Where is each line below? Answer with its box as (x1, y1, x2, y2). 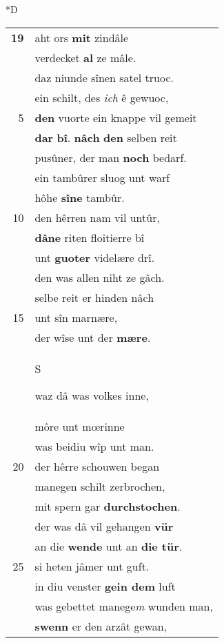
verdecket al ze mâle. (34, 49, 136, 65)
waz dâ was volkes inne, (34, 387, 149, 403)
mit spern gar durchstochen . (34, 498, 181, 514)
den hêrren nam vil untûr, (34, 209, 160, 225)
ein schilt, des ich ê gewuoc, (34, 89, 169, 105)
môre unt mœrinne (34, 418, 125, 434)
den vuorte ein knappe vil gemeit (34, 109, 197, 125)
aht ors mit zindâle (34, 29, 129, 45)
